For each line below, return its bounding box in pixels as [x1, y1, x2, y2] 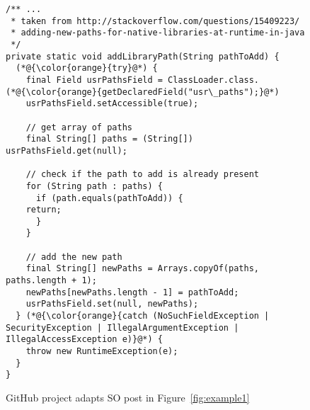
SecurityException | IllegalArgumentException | [6, 322, 239, 333]
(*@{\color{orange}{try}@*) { [16, 63, 158, 74]
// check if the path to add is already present [25, 169, 259, 180]
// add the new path [25, 251, 122, 262]
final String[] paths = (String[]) [25, 134, 193, 144]
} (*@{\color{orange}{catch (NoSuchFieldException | [16, 311, 270, 321]
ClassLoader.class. [168, 74, 259, 85]
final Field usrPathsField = [25, 74, 163, 85]
